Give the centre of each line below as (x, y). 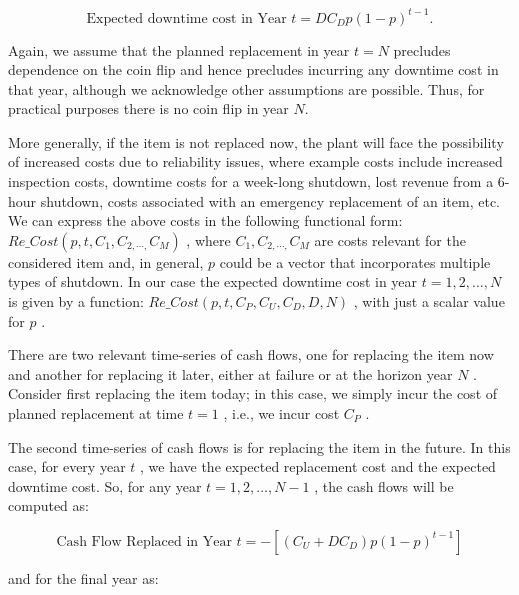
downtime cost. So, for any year (105, 485)
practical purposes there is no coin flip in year (148, 108)
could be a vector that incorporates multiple (355, 261)
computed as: (48, 505)
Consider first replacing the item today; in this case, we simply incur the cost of (253, 393)
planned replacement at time (96, 413)
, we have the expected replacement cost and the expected (318, 466)
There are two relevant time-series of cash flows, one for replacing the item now (251, 354)
